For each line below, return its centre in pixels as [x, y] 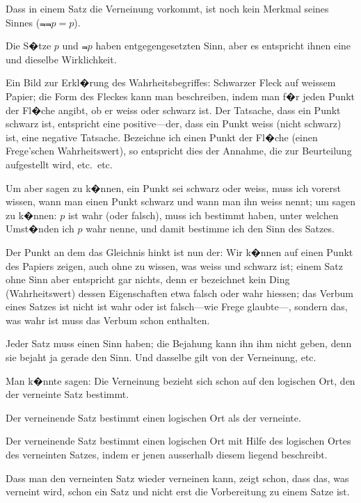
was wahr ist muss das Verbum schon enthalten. [108, 320]
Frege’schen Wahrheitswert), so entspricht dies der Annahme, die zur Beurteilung [179, 151]
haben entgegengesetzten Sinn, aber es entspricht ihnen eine [223, 46]
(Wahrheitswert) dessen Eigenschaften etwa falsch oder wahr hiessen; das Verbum [179, 293]
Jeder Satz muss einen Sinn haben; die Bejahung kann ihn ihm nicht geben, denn [179, 343]
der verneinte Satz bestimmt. [67, 394]
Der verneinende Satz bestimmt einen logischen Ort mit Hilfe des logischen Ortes [178, 441]
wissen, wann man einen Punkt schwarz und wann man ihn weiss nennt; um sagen [181, 201]
